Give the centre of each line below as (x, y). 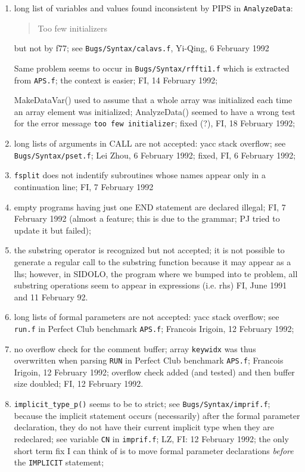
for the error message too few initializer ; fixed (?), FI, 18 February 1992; (155, 123)
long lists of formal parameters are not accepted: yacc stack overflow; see (147, 317)
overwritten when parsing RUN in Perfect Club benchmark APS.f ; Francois (149, 360)
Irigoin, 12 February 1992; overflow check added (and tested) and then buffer (154, 372)
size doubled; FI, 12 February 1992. (79, 383)
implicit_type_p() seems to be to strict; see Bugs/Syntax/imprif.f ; (142, 404)
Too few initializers (72, 28)
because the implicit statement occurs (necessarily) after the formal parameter (157, 415)
